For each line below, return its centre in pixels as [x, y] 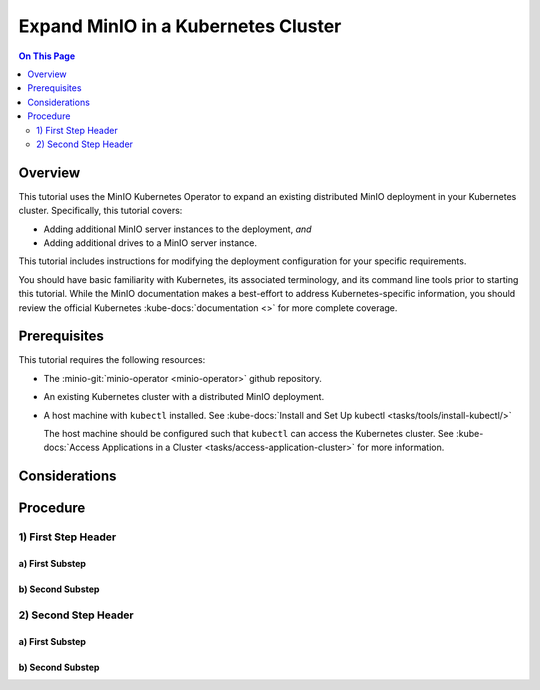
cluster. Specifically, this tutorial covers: [100, 211]
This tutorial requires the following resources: [112, 360]
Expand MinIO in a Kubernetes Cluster [180, 26]
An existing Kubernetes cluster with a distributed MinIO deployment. [184, 397]
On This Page [47, 56]
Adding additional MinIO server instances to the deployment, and [177, 229]
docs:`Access [71, 447]
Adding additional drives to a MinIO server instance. [150, 242]
